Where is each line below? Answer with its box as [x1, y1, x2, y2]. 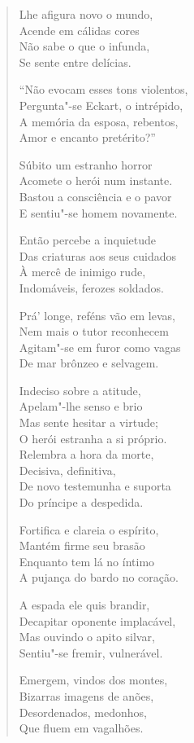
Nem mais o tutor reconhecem [19, 323, 169, 340]
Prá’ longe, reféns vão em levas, [19, 306, 175, 323]
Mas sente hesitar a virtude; [19, 414, 158, 431]
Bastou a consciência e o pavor [19, 187, 172, 204]
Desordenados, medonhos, [19, 703, 147, 720]
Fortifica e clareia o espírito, [19, 521, 159, 538]
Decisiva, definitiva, [19, 461, 116, 478]
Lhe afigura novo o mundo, [19, 6, 153, 22]
